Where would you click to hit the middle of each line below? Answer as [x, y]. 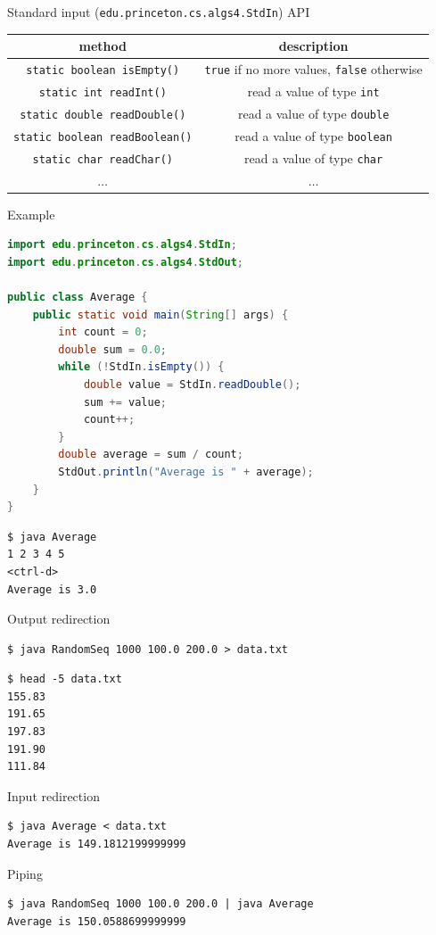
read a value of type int [313, 91]
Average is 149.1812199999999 [97, 844]
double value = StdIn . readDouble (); [192, 384]
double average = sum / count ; [151, 455]
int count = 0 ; [103, 332]
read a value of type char [314, 157]
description [313, 46]
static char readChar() [103, 159]
